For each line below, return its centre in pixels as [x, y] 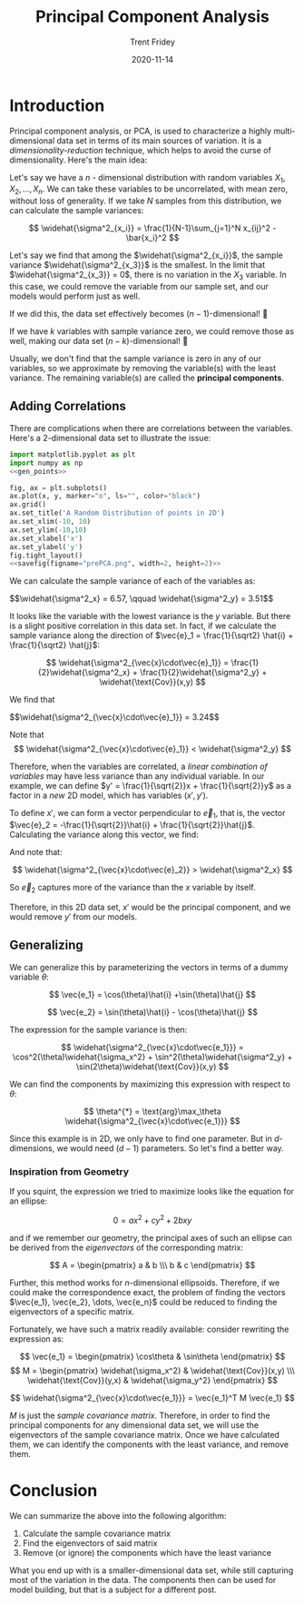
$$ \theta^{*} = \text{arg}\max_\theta [152, 1111]
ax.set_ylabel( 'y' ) [46, 546]
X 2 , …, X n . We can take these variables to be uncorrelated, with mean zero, [149, 190]
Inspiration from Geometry [69, 1171]
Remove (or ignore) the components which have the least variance [147, 1552]
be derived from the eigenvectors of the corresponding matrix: [126, 1247]
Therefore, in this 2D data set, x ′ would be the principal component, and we [150, 907]
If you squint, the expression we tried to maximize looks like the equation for [152, 1191]
